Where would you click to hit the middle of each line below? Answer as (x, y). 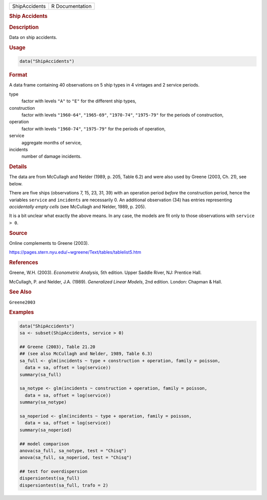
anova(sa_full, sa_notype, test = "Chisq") (73, 451)
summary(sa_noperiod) (46, 430)
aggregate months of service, (52, 142)
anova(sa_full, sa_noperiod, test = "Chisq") (76, 458)
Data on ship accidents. (33, 37)
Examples (22, 313)
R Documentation (71, 6)
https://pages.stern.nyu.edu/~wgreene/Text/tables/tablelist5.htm (75, 252)
